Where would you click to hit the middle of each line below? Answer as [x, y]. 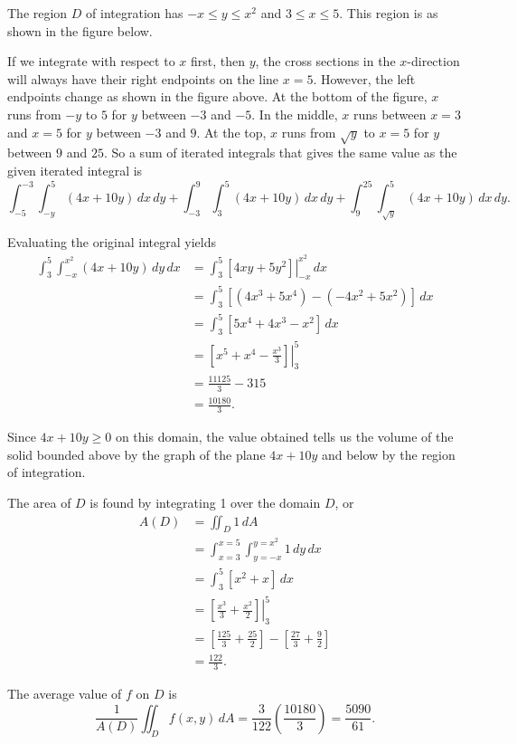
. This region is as [389, 13]
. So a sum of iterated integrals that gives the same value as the [280, 153]
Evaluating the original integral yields [112, 241]
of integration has [135, 13]
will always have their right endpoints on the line [143, 78]
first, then [217, 61]
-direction [433, 61]
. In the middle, [295, 114]
